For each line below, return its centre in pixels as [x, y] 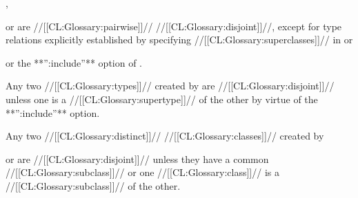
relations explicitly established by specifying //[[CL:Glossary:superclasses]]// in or [179, 40]
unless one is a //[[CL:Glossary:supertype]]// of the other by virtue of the [162, 99]
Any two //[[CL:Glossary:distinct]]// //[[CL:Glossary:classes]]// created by [165, 136]
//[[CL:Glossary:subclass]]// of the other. [93, 185]
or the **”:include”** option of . [74, 62]
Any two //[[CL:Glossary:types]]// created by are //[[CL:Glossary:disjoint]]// [170, 86]
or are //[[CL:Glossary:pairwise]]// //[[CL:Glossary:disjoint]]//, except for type [174, 26]
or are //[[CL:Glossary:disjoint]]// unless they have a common [137, 158]
